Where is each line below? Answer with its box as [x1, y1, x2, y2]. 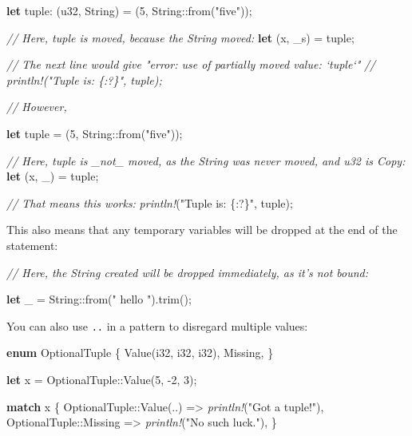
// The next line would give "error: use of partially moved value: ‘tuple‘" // [6, 56, 376, 73]
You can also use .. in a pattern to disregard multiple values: [6, 317, 308, 334]
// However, [6, 98, 67, 115]
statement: [6, 236, 58, 253]
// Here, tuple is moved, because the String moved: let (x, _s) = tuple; [6, 29, 355, 46]
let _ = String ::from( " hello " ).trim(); [6, 291, 192, 307]
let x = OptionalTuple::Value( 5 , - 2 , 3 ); [6, 371, 197, 387]
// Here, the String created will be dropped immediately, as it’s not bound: [6, 264, 369, 280]
